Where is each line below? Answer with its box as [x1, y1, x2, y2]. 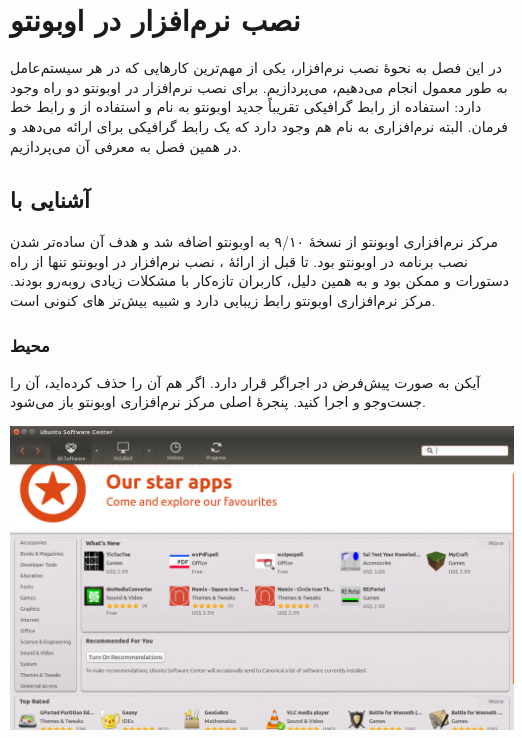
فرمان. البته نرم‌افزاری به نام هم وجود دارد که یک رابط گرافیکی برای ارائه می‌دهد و [10, 115, 508, 136]
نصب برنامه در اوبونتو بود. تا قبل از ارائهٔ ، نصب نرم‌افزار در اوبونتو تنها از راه [10, 250, 468, 271]
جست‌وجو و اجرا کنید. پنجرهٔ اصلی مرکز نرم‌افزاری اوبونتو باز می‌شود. [10, 391, 426, 412]
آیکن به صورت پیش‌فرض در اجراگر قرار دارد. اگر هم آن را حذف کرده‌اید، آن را [10, 371, 481, 392]
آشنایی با [10, 184, 90, 215]
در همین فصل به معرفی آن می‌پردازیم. [10, 135, 242, 156]
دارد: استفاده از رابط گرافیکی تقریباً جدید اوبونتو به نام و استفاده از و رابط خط [10, 96, 482, 117]
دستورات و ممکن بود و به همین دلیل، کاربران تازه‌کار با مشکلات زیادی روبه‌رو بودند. [10, 270, 509, 291]
